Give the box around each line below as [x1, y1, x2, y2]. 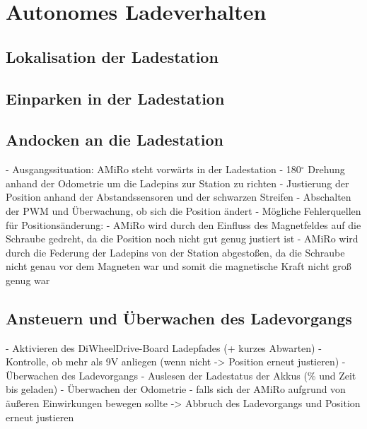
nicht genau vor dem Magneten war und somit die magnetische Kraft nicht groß [6, 259, 351, 274]
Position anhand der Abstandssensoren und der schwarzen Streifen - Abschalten [6, 189, 351, 204]
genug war [6, 272, 50, 287]
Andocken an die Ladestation [6, 129, 223, 151]
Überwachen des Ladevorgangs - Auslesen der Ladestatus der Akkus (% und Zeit [6, 368, 356, 382]
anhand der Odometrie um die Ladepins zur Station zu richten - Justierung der [6, 175, 349, 190]
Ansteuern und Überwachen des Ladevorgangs [6, 307, 352, 329]
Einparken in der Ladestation [6, 87, 225, 109]
